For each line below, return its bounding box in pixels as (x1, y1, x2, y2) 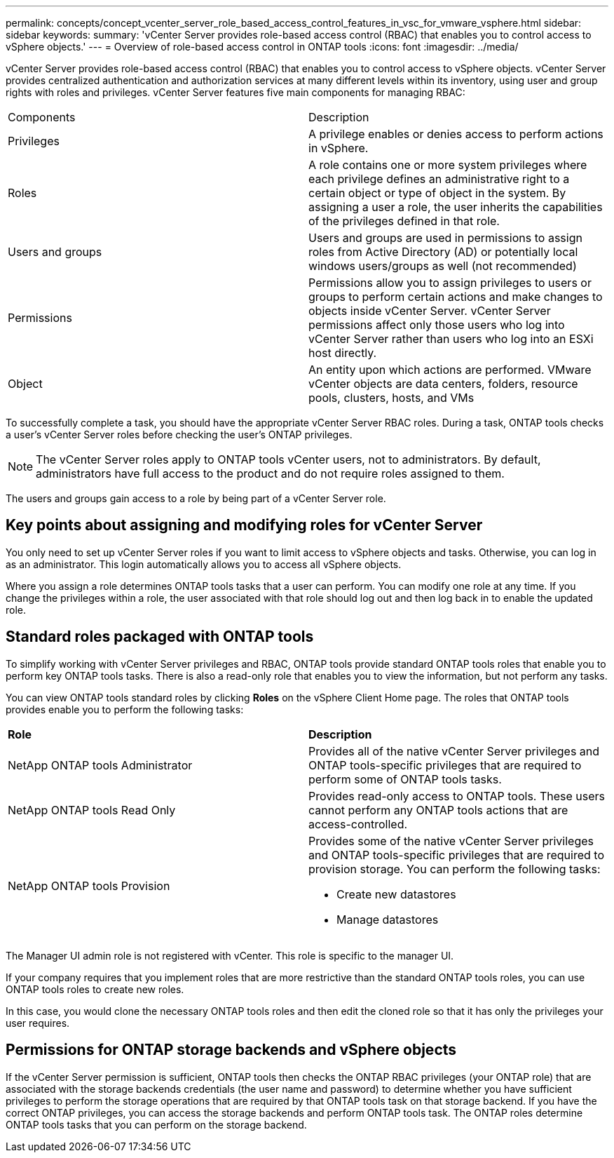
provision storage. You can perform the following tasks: (308, 861, 601, 876)
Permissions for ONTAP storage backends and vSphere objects (6, 1041, 457, 1059)
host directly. (308, 346, 377, 360)
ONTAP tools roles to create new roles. (6, 983, 184, 995)
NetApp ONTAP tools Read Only (8, 802, 176, 817)
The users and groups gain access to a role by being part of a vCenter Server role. (6, 492, 386, 504)
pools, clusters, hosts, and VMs (308, 391, 475, 405)
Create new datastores (336, 887, 456, 901)
